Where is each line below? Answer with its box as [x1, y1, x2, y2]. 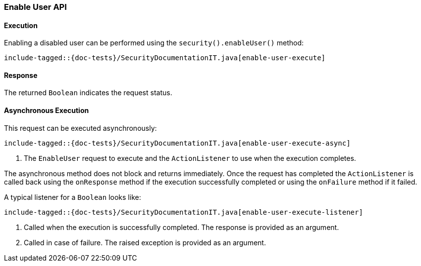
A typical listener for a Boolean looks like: [4, 192, 141, 201]
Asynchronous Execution [4, 106, 89, 115]
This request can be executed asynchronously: [4, 123, 157, 132]
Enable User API [4, 2, 67, 12]
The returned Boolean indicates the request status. [4, 88, 172, 97]
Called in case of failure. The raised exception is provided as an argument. [24, 238, 266, 247]
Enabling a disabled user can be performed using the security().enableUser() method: [4, 38, 304, 47]
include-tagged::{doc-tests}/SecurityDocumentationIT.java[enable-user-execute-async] [4, 139, 351, 147]
